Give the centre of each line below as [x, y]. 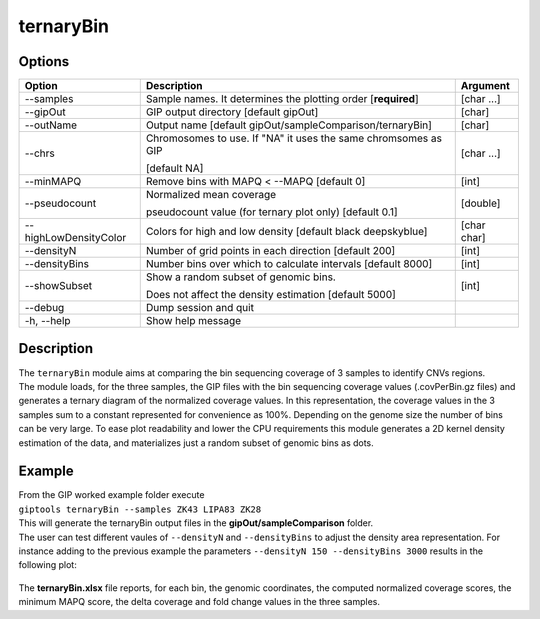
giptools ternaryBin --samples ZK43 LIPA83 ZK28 [140, 509]
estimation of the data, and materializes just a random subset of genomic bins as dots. [196, 442]
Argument [485, 86]
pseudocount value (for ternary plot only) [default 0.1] [272, 212]
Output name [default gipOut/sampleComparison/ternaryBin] [288, 125]
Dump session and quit [200, 308]
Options [44, 61]
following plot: [47, 565]
